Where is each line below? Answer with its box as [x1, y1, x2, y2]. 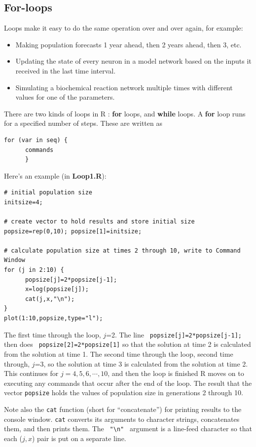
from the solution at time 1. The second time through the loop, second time [4, 348, 233, 359]
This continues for [4, 368, 59, 378]
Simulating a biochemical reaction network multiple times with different [15, 82, 233, 92]
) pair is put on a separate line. [32, 433, 126, 443]
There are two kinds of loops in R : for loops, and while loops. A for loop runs [4, 108, 246, 118]
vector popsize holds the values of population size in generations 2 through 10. [4, 387, 243, 398]
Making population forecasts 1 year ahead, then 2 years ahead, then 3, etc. [15, 39, 242, 49]
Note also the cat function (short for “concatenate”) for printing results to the [4, 404, 242, 414]
